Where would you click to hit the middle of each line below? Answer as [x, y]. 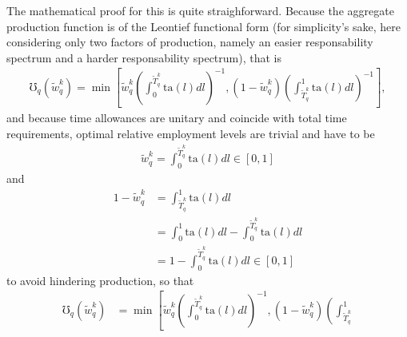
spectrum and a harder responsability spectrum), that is [144, 57]
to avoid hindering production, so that [100, 280]
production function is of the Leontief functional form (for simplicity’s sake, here [204, 26]
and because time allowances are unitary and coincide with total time [177, 118]
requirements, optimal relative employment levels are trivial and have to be [191, 133]
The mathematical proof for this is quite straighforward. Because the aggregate [200, 10]
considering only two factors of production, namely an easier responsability [190, 42]
